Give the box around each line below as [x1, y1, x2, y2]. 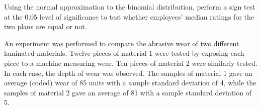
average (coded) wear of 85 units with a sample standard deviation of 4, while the [4, 77, 256, 88]
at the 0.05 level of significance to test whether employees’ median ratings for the [4, 11, 254, 22]
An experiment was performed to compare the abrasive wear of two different [4, 38, 239, 48]
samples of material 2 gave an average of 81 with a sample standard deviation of [4, 87, 251, 97]
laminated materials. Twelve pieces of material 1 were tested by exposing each [4, 48, 244, 58]
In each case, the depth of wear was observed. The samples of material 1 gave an [4, 67, 252, 78]
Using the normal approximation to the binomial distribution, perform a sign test [4, 2, 255, 12]
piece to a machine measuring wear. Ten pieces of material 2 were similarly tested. [4, 57, 257, 68]
